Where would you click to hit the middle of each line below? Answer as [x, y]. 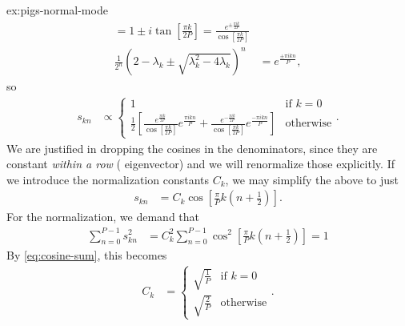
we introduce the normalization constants [108, 179]
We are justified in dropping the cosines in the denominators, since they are [192, 148]
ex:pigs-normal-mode [57, 10]
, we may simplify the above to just [312, 179]
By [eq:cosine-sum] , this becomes [87, 254]
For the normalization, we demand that [103, 217]
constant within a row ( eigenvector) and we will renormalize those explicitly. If [200, 164]
